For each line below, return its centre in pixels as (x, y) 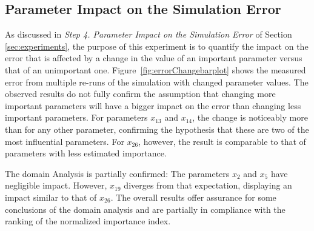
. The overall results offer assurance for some (193, 197)
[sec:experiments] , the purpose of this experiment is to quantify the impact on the (157, 46)
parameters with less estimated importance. (86, 153)
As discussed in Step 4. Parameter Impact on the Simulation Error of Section (149, 34)
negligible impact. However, (56, 185)
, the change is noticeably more (250, 117)
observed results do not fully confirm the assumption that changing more (140, 94)
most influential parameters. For (65, 141)
